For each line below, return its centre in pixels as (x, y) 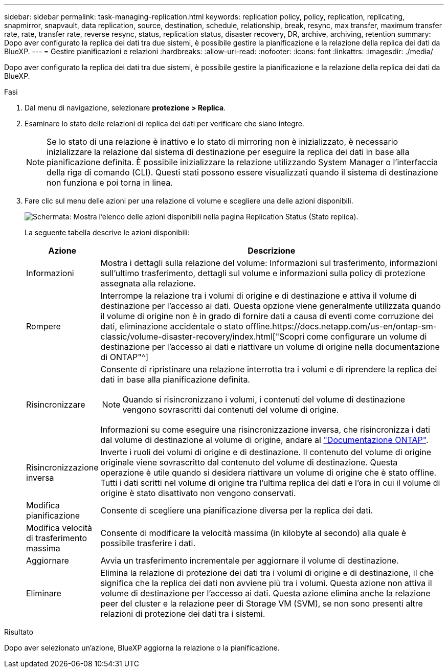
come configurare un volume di (367, 337)
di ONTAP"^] (125, 357)
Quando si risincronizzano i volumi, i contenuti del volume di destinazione (264, 399)
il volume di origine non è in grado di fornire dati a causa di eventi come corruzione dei (267, 316)
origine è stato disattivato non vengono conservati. (198, 493)
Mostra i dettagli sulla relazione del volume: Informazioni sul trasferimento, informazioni (269, 263)
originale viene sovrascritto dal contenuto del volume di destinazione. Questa (249, 462)
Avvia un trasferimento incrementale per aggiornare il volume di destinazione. (250, 561)
